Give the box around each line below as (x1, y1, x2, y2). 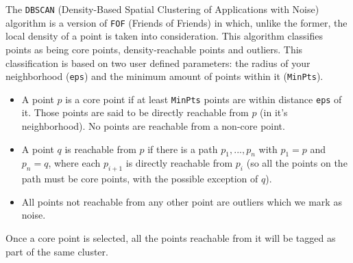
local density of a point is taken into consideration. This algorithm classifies (5, 29, 324, 43)
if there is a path (147, 141, 218, 156)
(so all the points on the (246, 156, 348, 170)
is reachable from (64, 141, 136, 156)
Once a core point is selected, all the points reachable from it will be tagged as (5, 230, 336, 245)
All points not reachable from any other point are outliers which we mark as (21, 194, 342, 208)
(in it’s (260, 105, 288, 120)
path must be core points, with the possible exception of (21, 171, 258, 186)
